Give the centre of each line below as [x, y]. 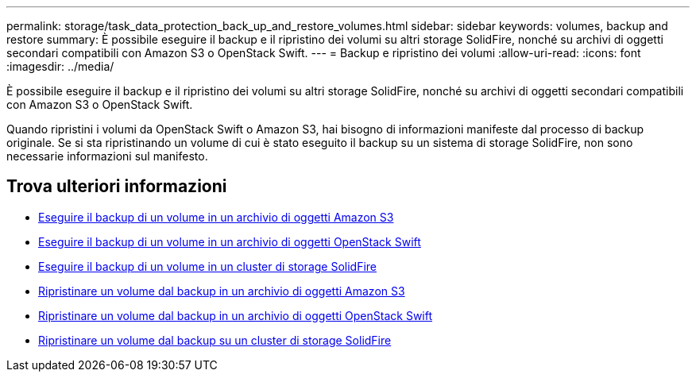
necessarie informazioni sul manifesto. [107, 156]
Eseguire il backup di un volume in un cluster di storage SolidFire [208, 266]
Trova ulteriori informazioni [117, 187]
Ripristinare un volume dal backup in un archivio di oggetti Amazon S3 [222, 291]
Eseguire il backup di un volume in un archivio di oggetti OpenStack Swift [230, 241]
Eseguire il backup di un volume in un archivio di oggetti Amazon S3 [216, 217]
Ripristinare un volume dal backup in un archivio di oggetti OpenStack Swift [236, 315]
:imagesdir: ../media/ [60, 66]
